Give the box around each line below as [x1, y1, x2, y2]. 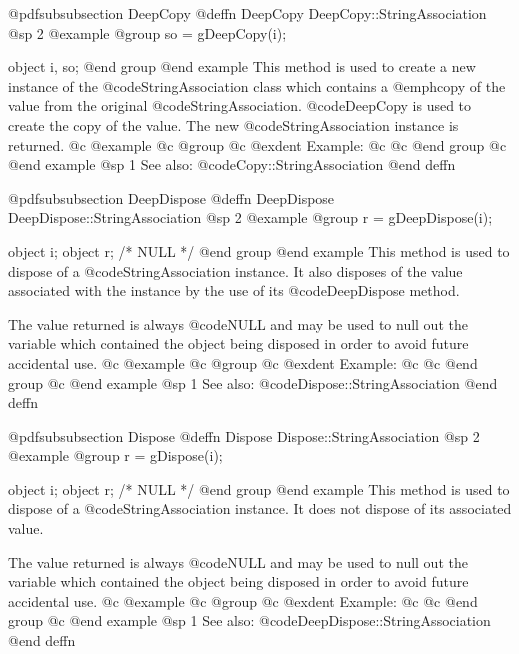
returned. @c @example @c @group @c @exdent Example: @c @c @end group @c [8, 134, 507, 155]
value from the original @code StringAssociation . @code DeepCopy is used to [8, 95, 472, 116]
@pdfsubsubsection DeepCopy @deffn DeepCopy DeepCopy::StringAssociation [8, 3, 487, 23]
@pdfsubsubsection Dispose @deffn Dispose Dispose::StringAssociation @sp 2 [8, 425, 480, 446]
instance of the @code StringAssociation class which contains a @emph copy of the [8, 75, 506, 96]
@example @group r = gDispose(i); [8, 445, 223, 466]
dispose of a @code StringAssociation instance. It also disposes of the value [8, 260, 463, 281]
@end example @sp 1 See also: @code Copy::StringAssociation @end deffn [8, 154, 456, 175]
